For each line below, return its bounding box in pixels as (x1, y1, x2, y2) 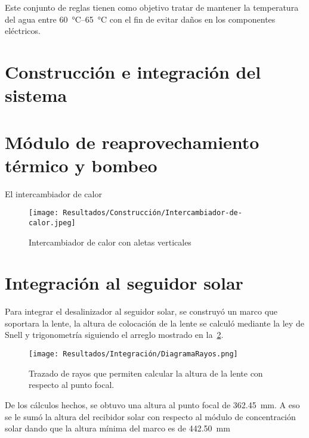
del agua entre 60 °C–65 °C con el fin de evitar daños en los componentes (5, 13, 276, 25)
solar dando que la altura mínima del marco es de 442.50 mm (5, 422, 230, 434)
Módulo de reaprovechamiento (5, 129, 259, 154)
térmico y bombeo (5, 153, 157, 177)
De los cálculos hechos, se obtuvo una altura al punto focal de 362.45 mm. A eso (5, 398, 300, 411)
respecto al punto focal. (29, 378, 115, 391)
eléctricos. (5, 24, 41, 37)
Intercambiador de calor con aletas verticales (29, 235, 191, 248)
